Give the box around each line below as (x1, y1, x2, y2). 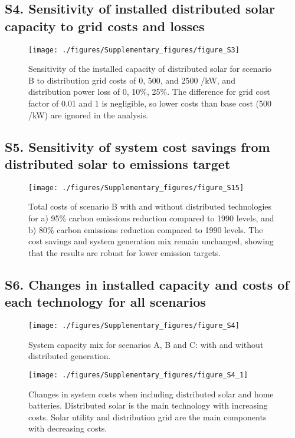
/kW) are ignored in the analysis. (28, 108, 149, 121)
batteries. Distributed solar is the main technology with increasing (28, 399, 268, 412)
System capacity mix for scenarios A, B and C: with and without (28, 338, 264, 350)
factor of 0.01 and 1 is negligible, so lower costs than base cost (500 (28, 97, 271, 109)
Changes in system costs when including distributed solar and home (28, 387, 274, 400)
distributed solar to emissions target (5, 155, 231, 172)
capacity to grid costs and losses (5, 16, 205, 35)
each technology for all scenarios (5, 293, 206, 311)
